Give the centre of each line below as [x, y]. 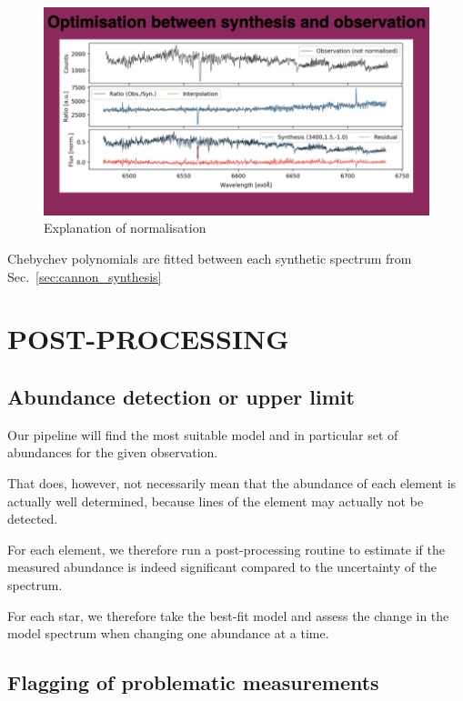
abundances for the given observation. [113, 452]
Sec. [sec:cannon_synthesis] [85, 276]
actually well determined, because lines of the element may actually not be [216, 501]
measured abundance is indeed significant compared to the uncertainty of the [222, 567]
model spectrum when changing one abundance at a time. [168, 633]
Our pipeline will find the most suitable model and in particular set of [203, 434]
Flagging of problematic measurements [193, 682]
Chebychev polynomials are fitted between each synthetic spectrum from [210, 259]
